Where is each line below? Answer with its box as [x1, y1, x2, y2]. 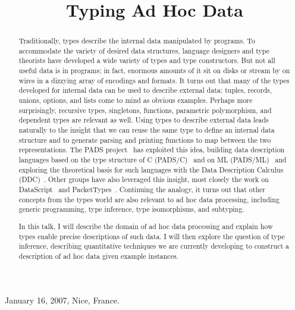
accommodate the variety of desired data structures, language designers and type [18, 45, 270, 55]
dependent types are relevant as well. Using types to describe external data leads [18, 115, 269, 125]
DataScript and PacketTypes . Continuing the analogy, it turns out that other [18, 184, 265, 195]
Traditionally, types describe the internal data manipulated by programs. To [18, 36, 255, 46]
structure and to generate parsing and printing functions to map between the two [18, 134, 271, 145]
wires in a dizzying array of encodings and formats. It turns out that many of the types [18, 75, 290, 85]
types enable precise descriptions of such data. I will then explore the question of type [18, 231, 285, 241]
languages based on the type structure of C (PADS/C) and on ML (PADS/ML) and [18, 155, 287, 165]
